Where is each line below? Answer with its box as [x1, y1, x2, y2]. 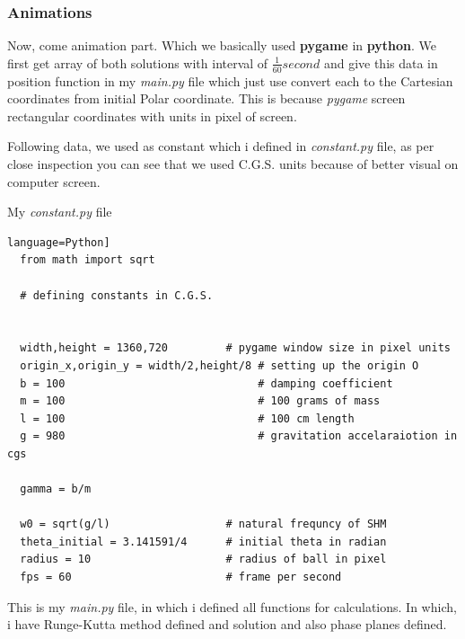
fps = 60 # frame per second [20, 571, 342, 584]
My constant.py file [7, 202, 112, 221]
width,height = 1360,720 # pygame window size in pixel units [20, 342, 451, 355]
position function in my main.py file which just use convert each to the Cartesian [7, 71, 453, 90]
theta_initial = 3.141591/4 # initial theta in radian [20, 535, 387, 548]
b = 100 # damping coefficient [20, 377, 393, 390]
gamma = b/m [20, 483, 92, 496]
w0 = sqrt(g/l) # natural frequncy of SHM [20, 518, 387, 531]
